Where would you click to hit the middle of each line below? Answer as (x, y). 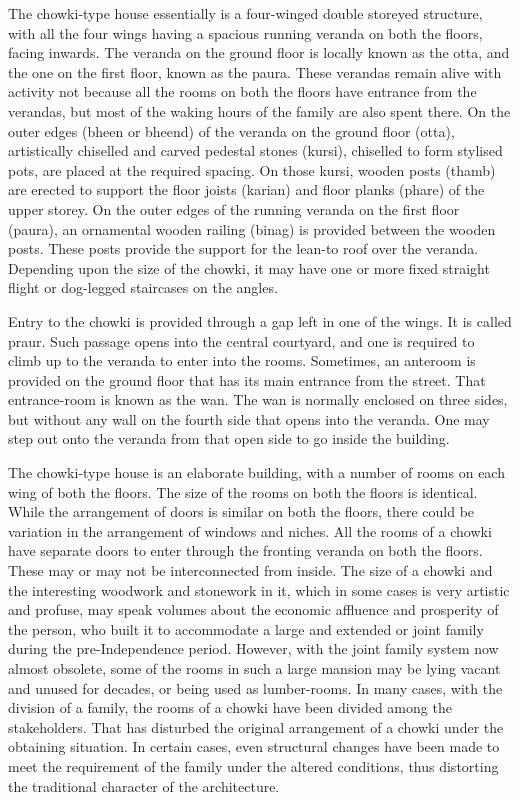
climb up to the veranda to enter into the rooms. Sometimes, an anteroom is (242, 360)
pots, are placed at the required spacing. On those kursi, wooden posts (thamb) (252, 169)
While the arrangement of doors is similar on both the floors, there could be (241, 511)
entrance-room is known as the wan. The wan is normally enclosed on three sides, (258, 399)
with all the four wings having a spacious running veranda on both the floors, (245, 32)
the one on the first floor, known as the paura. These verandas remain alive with (255, 71)
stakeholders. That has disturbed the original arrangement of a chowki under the (256, 726)
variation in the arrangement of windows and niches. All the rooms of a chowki (250, 530)
